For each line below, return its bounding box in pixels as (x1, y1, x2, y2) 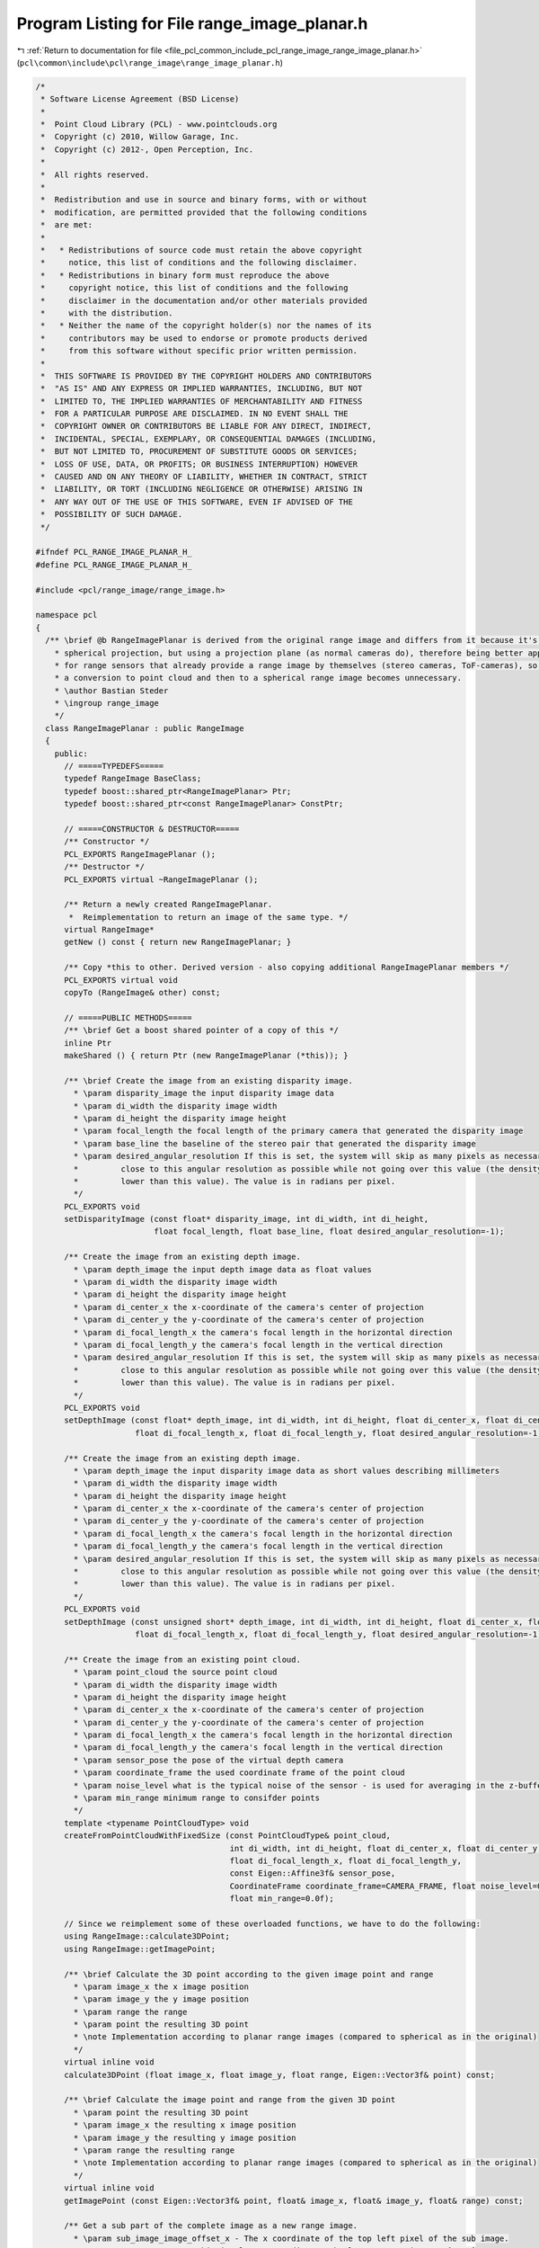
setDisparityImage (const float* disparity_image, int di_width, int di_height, (64, 1214, 429, 1225)
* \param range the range (73, 2006, 188, 2017)
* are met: (40, 220, 93, 230)
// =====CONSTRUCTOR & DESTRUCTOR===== (64, 824, 240, 834)
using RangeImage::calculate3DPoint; (64, 1931, 231, 1941)
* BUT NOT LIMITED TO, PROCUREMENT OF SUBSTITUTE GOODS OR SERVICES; (40, 446, 358, 457)
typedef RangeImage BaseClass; (64, 773, 202, 784)
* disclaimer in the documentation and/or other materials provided (40, 295, 367, 306)
